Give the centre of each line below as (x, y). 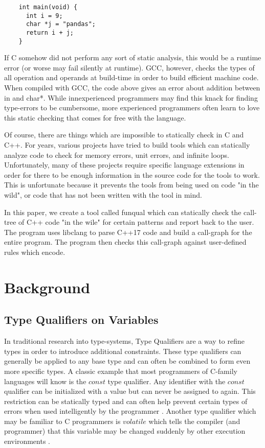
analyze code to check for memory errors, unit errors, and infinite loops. (117, 155)
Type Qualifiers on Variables (81, 320)
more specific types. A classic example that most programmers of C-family (121, 371)
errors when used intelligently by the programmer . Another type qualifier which (130, 411)
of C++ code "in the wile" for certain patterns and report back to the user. (136, 222)
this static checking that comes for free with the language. (95, 117)
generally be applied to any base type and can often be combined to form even (127, 361)
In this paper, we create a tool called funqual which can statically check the (123, 212)
